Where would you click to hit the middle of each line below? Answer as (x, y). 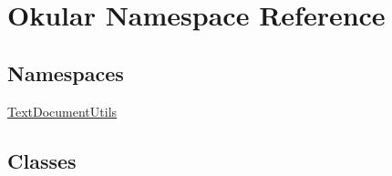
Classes (42, 160)
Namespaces (66, 72)
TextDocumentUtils (62, 111)
